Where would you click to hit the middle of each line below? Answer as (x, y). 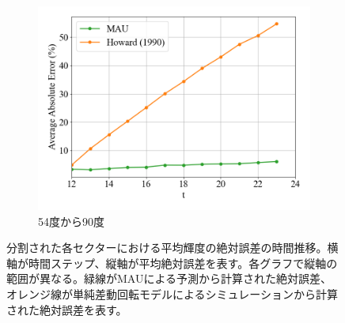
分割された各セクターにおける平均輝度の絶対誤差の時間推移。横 (172, 248)
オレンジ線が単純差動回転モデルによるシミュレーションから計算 (172, 293)
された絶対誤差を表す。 (67, 309)
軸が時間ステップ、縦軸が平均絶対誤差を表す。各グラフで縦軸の (172, 263)
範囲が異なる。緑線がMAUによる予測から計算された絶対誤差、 (169, 278)
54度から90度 (71, 221)
